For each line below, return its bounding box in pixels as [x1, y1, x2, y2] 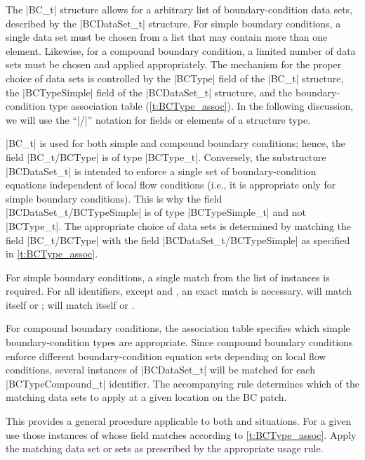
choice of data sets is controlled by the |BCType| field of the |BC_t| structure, [6, 70, 344, 85]
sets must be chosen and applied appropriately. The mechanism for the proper [6, 57, 342, 72]
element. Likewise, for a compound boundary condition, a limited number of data [6, 43, 356, 58]
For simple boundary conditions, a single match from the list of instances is [6, 269, 330, 284]
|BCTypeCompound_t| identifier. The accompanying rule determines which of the [6, 376, 360, 390]
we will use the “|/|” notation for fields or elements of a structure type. [6, 112, 311, 127]
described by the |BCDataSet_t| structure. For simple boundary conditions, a [6, 15, 341, 30]
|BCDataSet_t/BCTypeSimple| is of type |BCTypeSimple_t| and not [6, 205, 306, 219]
